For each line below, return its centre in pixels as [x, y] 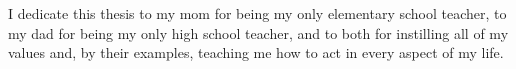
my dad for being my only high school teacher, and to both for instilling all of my [258, 32]
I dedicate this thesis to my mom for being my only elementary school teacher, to [257, 13]
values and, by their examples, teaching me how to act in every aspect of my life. [256, 52]
